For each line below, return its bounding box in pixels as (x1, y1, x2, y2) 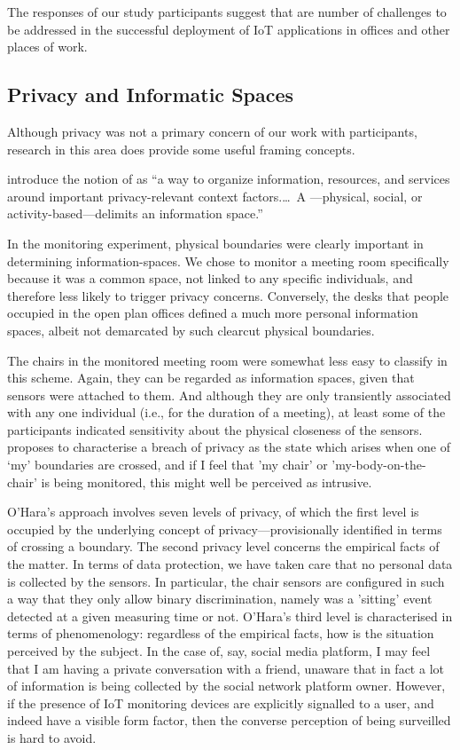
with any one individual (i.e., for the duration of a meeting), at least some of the (7, 403, 446, 422)
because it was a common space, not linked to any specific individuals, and (7, 269, 413, 288)
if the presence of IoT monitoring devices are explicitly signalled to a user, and (7, 693, 434, 712)
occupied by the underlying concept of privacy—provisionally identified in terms (7, 519, 442, 538)
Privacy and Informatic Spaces (7, 81, 294, 108)
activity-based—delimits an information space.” (7, 204, 263, 223)
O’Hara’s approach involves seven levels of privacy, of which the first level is (7, 502, 419, 521)
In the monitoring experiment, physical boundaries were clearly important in (7, 233, 424, 252)
